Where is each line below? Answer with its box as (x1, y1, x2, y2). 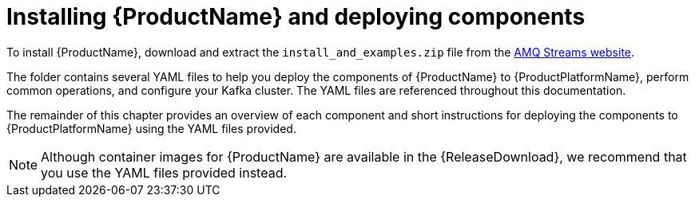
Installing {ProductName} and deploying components (6, 3, 586, 30)
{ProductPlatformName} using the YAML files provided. (6, 121, 296, 135)
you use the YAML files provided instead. (41, 164, 288, 181)
